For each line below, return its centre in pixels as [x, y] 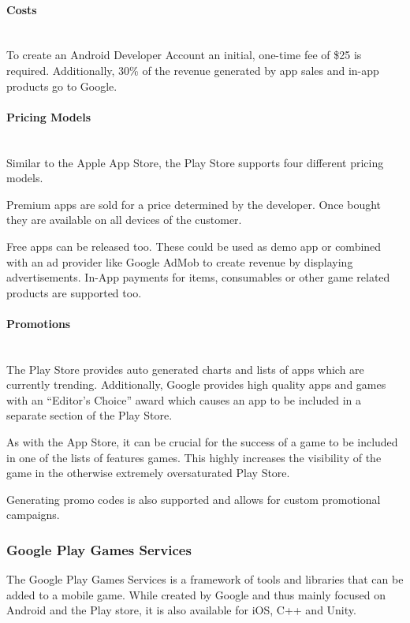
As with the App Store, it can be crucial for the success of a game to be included [202, 442]
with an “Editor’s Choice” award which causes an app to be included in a [184, 399]
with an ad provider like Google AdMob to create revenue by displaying [180, 261]
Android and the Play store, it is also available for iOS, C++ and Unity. [181, 610]
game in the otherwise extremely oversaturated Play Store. [148, 473]
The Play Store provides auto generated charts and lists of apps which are [185, 369]
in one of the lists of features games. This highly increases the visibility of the [194, 457]
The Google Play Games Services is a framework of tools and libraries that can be [205, 579]
